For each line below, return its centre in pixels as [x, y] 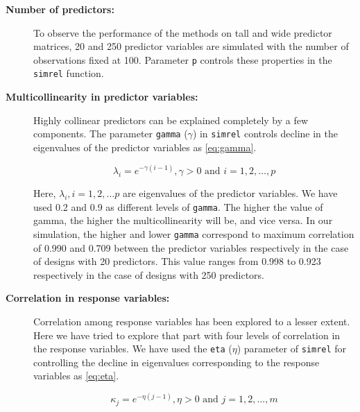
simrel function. [69, 73]
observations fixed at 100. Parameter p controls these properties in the [183, 59]
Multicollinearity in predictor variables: [102, 97]
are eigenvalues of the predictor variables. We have [230, 193]
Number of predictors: [60, 9]
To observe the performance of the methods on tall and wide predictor [183, 32]
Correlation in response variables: [88, 298]
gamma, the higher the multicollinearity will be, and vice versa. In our [183, 220]
